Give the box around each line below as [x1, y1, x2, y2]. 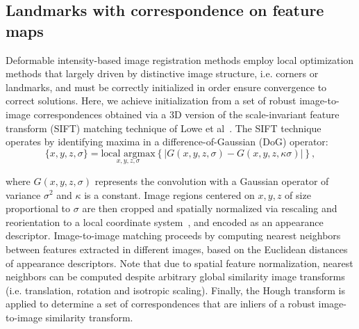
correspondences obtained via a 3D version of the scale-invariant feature [33, 106, 340, 121]
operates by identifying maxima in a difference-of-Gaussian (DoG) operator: [6, 134, 328, 149]
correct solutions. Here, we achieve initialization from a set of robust [6, 93, 297, 108]
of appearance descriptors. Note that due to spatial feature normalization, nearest [6, 255, 353, 270]
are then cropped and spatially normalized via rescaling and [82, 201, 337, 216]
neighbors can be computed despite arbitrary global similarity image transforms [6, 269, 345, 284]
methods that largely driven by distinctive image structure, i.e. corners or [6, 66, 319, 81]
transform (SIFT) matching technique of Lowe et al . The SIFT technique [6, 120, 322, 135]
